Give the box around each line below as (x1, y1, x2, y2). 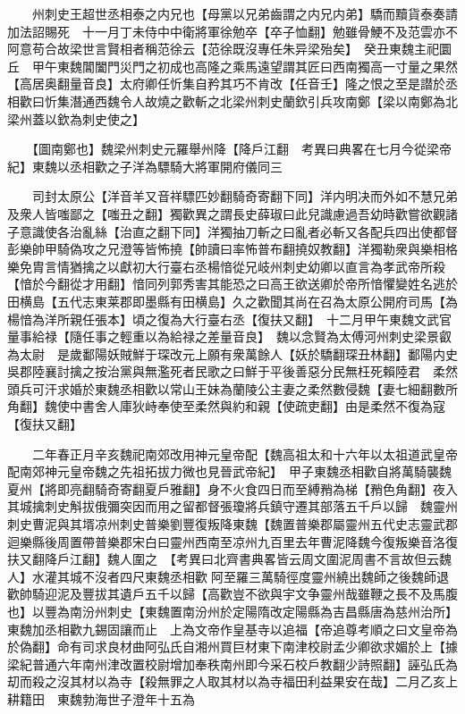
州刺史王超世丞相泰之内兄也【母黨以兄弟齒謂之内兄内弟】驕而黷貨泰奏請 (31, 4, 458, 22)
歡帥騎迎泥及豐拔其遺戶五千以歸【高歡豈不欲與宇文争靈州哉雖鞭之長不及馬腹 (7, 584, 458, 603)
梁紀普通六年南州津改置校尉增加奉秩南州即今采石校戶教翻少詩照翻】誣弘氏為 (7, 654, 458, 673)
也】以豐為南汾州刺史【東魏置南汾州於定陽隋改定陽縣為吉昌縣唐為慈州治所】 (7, 602, 452, 620)
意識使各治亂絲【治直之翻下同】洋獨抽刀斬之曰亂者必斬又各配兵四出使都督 (19, 222, 458, 240)
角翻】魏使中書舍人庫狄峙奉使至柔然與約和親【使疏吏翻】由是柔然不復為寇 (7, 397, 445, 416)
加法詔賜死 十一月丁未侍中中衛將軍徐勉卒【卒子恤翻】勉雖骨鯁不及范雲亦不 (7, 21, 458, 40)
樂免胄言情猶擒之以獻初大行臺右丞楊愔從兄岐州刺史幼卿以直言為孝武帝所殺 (7, 256, 445, 275)
